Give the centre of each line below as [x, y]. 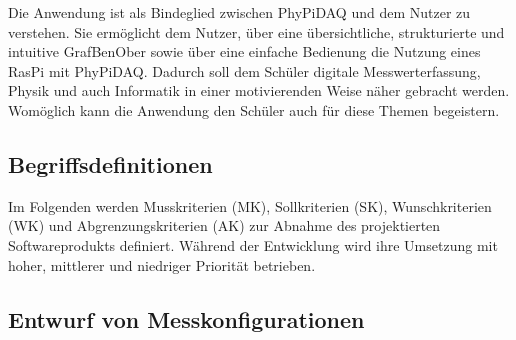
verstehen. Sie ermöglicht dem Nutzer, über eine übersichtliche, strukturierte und [256, 31]
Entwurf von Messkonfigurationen [186, 318]
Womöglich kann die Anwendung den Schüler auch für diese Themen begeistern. [254, 109]
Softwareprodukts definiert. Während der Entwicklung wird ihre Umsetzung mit [253, 244]
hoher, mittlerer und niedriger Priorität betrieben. [162, 264]
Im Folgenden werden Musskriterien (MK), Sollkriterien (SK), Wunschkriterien [250, 205]
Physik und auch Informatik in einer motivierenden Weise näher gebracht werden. [259, 90]
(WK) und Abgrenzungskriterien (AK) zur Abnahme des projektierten [224, 225]
